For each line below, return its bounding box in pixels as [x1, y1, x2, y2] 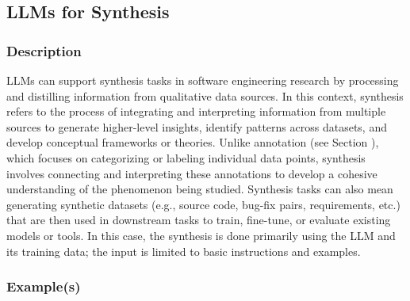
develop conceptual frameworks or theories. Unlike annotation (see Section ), [6, 134, 379, 150]
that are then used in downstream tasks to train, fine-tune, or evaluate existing [6, 211, 391, 228]
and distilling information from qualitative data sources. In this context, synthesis [6, 87, 404, 104]
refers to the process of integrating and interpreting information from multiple [6, 103, 386, 120]
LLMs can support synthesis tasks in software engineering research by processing [6, 72, 399, 88]
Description [6, 40, 82, 60]
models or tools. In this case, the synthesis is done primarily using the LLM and [6, 227, 396, 243]
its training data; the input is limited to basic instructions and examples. [6, 242, 361, 259]
